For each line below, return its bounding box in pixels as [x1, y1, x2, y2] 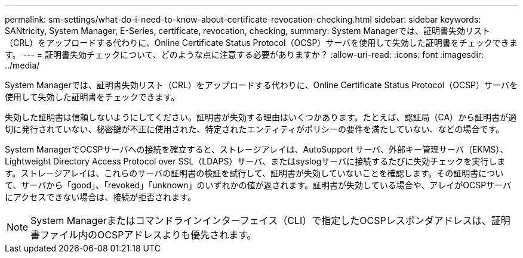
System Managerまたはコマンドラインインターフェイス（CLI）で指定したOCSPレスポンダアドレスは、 [30, 215, 491, 226]
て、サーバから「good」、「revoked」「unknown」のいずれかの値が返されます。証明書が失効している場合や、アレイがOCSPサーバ [5, 180, 511, 190]
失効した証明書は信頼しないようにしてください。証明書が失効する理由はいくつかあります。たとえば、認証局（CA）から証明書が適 [5, 112, 517, 122]
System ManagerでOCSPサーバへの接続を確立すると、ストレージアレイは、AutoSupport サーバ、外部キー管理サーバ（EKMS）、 [5, 144, 509, 154]
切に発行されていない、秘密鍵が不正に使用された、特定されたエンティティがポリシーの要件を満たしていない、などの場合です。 [5, 124, 504, 134]
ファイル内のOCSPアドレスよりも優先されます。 [40, 229, 257, 241]
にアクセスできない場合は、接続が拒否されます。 [5, 192, 196, 202]
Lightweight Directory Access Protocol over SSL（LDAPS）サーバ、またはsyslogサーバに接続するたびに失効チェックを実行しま [5, 156, 506, 166]
